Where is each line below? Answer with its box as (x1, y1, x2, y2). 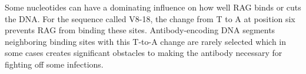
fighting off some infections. (5, 58, 104, 70)
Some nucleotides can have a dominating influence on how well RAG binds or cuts (5, 1, 301, 13)
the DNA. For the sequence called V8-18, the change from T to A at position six (5, 12, 295, 24)
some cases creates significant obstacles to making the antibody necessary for (5, 47, 282, 59)
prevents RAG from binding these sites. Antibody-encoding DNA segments (5, 24, 275, 36)
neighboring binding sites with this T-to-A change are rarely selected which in (5, 35, 287, 47)
